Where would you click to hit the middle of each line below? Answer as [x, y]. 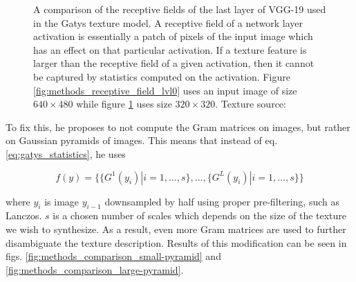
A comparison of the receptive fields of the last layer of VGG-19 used [180, 9]
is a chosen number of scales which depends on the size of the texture [200, 215]
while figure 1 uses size [124, 104]
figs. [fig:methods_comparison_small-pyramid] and [113, 256]
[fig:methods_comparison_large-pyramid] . [95, 269]
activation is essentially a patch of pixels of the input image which [173, 36]
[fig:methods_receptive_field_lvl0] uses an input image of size [165, 90]
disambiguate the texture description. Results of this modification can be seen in [176, 242]
